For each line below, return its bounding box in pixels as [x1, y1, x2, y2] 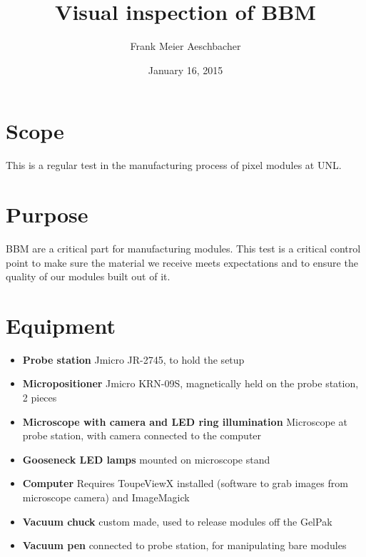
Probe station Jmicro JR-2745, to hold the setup [22, 352, 245, 367]
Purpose [6, 200, 88, 229]
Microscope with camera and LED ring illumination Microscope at [22, 414, 347, 429]
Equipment [6, 310, 116, 339]
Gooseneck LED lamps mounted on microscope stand [22, 451, 270, 466]
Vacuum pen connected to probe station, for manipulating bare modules [22, 538, 347, 553]
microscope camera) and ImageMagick [22, 490, 190, 505]
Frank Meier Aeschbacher [130, 39, 241, 53]
